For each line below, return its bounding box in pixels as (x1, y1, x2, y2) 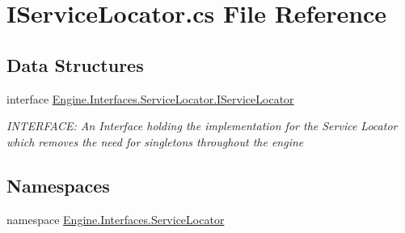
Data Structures (6, 52, 144, 77)
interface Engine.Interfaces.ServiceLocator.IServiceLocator (6, 90, 294, 107)
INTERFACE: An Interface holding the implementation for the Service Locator (6, 117, 398, 134)
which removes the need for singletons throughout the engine (6, 133, 304, 150)
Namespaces (6, 172, 110, 197)
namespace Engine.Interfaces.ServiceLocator (6, 210, 225, 227)
